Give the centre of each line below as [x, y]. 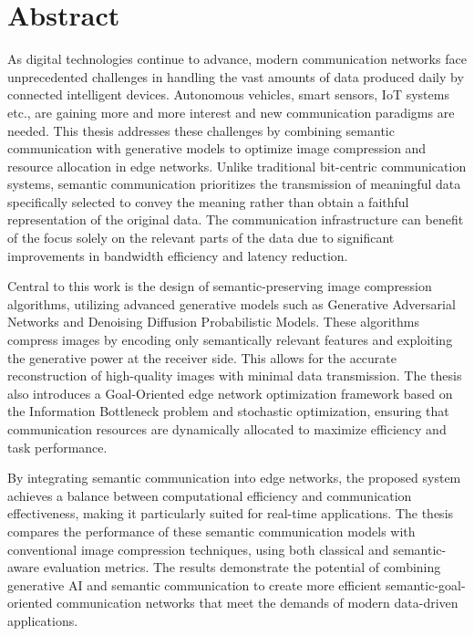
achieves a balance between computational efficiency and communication [210, 495]
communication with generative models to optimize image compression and [217, 148]
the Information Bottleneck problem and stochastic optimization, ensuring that [228, 411]
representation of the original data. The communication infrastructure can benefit [236, 219]
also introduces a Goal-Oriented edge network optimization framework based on [230, 393]
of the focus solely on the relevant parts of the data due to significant [201, 238]
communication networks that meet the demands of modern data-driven [258, 603]
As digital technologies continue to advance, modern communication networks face [237, 59]
